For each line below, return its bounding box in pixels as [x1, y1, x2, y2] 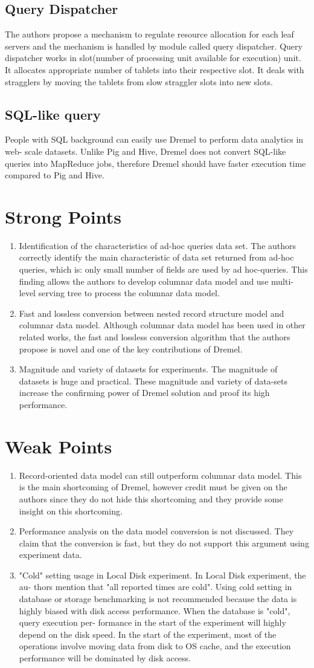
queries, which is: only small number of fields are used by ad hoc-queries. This [19, 263, 308, 276]
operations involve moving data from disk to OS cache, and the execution [19, 640, 291, 652]
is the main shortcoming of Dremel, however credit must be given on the [19, 481, 287, 493]
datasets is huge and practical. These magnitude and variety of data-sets [19, 374, 288, 387]
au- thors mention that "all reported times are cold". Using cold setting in [19, 580, 292, 593]
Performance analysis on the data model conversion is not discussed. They [19, 525, 294, 537]
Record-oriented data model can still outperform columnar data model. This [19, 469, 302, 481]
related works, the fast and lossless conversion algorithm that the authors [19, 331, 290, 343]
